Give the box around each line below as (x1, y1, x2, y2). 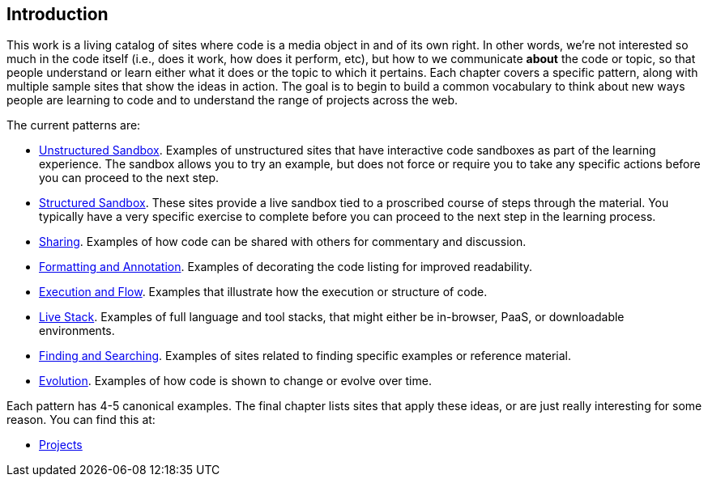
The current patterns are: (6, 118, 141, 133)
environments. (39, 324, 115, 338)
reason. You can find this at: (6, 413, 156, 427)
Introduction (6, 4, 109, 24)
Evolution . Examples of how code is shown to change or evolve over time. (39, 374, 432, 388)
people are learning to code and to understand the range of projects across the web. (6, 93, 458, 108)
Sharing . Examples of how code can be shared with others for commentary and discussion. (39, 235, 527, 249)
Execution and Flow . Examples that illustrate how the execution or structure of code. (39, 285, 488, 299)
